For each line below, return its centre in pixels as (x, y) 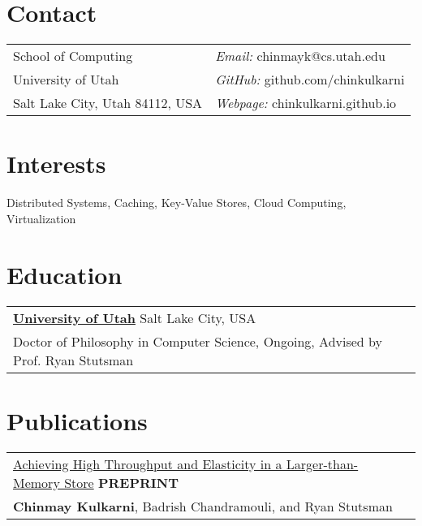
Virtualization (41, 218)
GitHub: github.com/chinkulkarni (310, 80)
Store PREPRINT (122, 482)
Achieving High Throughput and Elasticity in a (148, 463)
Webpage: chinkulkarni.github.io (306, 103)
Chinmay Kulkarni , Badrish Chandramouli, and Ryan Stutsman (203, 506)
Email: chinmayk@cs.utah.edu (300, 56)
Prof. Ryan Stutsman (73, 360)
